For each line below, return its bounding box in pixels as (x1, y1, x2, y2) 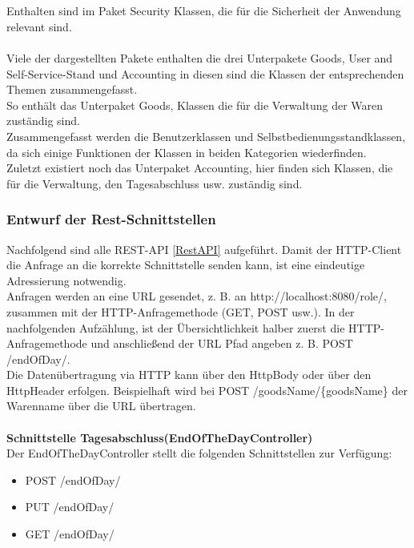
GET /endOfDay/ (25, 526, 115, 542)
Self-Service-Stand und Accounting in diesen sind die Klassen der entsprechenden (6, 65, 404, 82)
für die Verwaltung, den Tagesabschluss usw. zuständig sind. (6, 175, 303, 191)
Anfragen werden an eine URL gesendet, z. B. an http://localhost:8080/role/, (6, 288, 387, 304)
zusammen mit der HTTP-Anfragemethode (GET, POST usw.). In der (6, 303, 355, 320)
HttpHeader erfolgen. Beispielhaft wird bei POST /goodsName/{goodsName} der (6, 381, 408, 398)
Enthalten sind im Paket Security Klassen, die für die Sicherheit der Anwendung (6, 2, 401, 19)
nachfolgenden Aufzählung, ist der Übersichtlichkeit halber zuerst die (6, 319, 345, 336)
